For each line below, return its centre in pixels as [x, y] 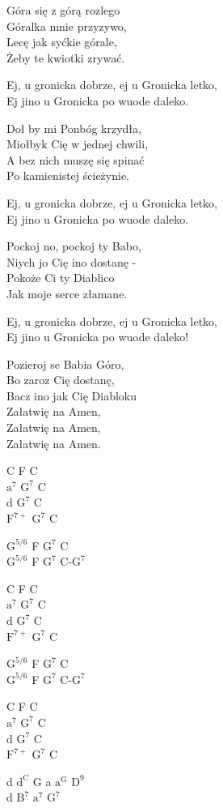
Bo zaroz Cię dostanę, [61, 380]
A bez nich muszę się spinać [76, 159]
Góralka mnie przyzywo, [67, 26]
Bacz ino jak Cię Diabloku [72, 395]
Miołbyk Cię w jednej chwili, [78, 144]
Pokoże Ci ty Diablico [61, 278]
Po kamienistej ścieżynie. [68, 175]
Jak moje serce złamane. [67, 293]
